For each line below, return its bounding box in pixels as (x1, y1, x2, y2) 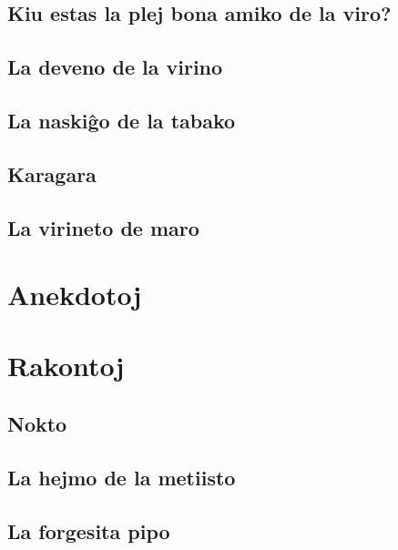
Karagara (7, 159, 97, 188)
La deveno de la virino (7, 53, 223, 81)
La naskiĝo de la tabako (7, 106, 236, 134)
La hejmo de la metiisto (7, 463, 236, 491)
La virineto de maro (7, 213, 199, 241)
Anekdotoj (7, 276, 142, 313)
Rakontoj (7, 347, 125, 384)
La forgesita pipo (7, 516, 170, 545)
